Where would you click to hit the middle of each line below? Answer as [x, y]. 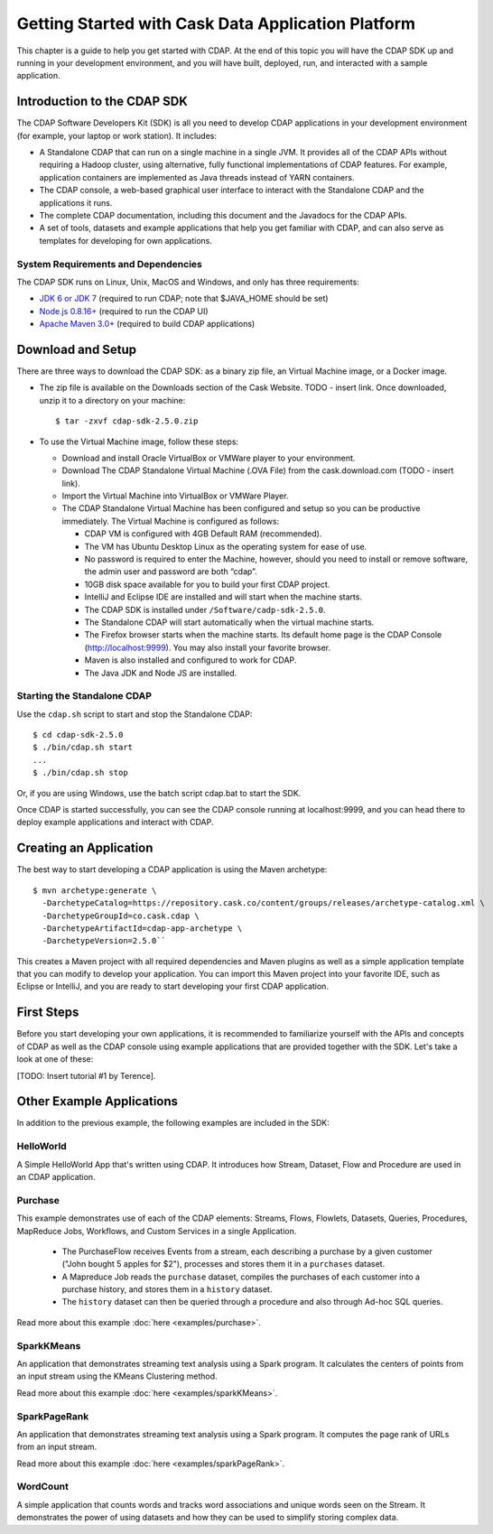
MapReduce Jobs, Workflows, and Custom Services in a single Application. [157, 1231]
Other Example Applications [98, 1102]
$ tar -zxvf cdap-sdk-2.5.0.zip [127, 421]
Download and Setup [77, 349]
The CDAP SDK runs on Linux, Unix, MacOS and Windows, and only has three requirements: [188, 282]
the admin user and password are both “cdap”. [171, 572]
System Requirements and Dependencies [109, 264]
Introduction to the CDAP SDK [102, 102]
